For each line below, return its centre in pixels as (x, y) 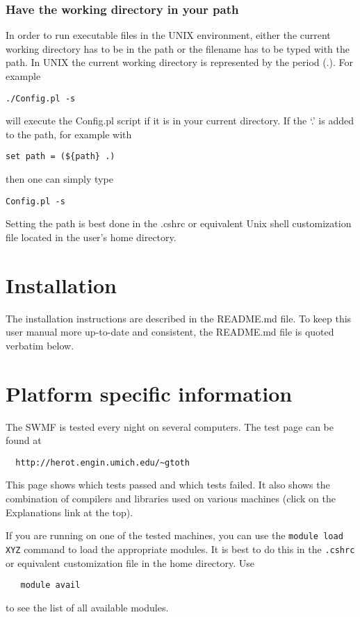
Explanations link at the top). (69, 512)
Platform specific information (149, 393)
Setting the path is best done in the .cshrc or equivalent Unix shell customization (179, 223)
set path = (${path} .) (60, 157)
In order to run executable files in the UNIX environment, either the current (168, 35)
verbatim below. (40, 345)
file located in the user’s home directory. (91, 237)
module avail (50, 585)
